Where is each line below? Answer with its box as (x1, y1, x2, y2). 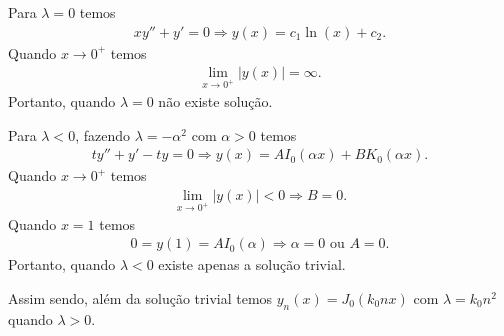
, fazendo (75, 124, 130, 145)
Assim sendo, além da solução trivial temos (8, 287, 273, 308)
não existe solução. (158, 91, 273, 112)
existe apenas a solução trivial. (158, 254, 346, 275)
